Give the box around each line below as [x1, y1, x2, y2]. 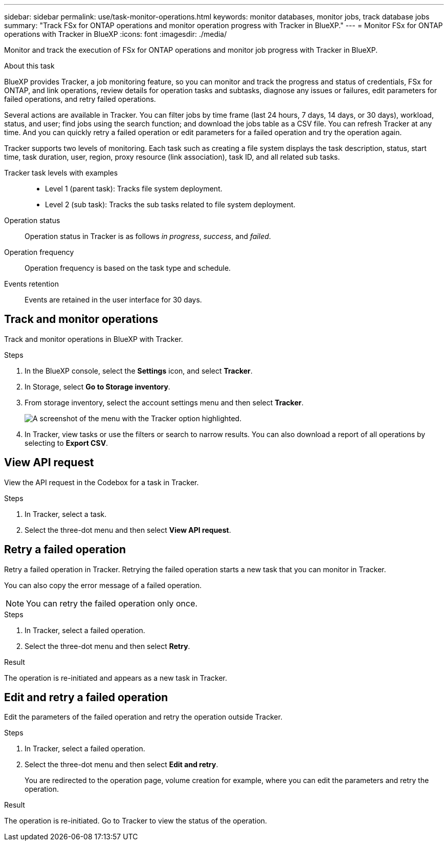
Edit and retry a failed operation [4, 690, 168, 704]
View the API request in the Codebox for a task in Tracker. [4, 478, 199, 487]
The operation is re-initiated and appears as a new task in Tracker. [4, 673, 228, 682]
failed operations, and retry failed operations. [4, 95, 156, 103]
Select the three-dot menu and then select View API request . [25, 525, 231, 534]
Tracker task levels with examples [4, 168, 118, 177]
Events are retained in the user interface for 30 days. [25, 295, 202, 304]
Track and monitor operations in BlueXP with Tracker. [4, 334, 183, 343]
